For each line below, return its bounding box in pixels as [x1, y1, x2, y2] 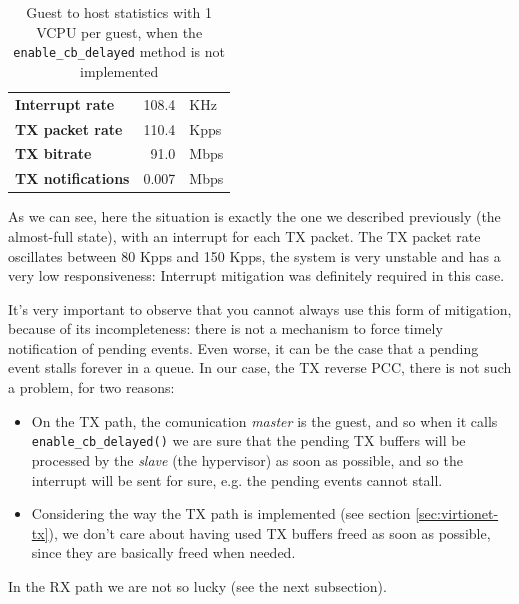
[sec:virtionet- [415, 503, 499, 524]
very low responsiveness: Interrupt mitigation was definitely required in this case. [8, 265, 505, 286]
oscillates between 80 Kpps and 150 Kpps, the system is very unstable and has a [8, 245, 501, 266]
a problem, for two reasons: [8, 377, 175, 398]
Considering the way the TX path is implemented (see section [31, 503, 411, 524]
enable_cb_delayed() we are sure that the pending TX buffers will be [31, 430, 466, 451]
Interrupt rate [15, 93, 115, 114]
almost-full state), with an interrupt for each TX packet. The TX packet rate [8, 225, 481, 246]
